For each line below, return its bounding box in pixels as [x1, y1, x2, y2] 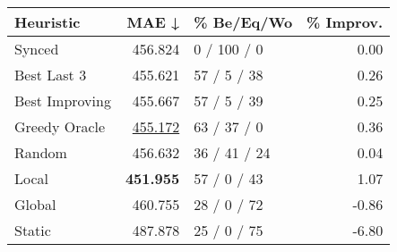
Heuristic [14, 12, 81, 32]
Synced [14, 38, 59, 59]
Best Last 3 [14, 64, 87, 85]
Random [14, 142, 67, 163]
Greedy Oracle [14, 116, 106, 137]
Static [14, 220, 51, 240]
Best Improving [14, 90, 111, 111]
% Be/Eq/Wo [194, 12, 293, 32]
